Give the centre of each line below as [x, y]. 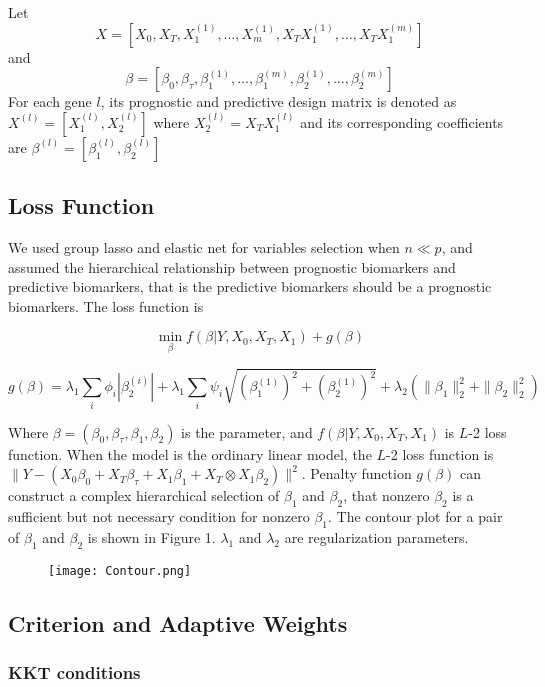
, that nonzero [386, 495]
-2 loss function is [440, 453]
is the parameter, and [247, 431]
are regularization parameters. [376, 536]
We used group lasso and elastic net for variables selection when [204, 246]
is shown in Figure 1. [151, 536]
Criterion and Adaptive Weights [178, 622]
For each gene [50, 101]
